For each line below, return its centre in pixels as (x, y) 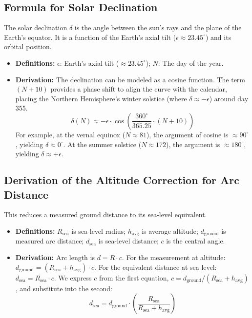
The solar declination (36, 28)
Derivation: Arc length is (55, 257)
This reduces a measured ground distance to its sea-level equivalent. (105, 215)
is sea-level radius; (99, 231)
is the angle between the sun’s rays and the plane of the (158, 28)
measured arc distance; (50, 241)
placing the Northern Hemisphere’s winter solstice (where (101, 98)
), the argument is (193, 144)
